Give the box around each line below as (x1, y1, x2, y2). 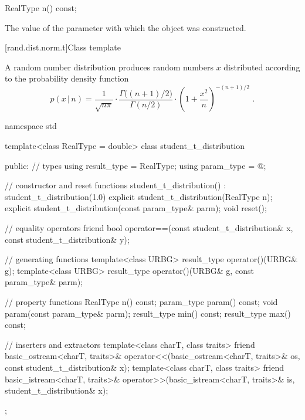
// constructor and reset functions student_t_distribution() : (5, 179, 226, 191)
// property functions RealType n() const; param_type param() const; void (5, 296, 278, 307)
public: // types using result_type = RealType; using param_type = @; (5, 159, 266, 171)
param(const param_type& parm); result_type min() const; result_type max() (5, 307, 291, 319)
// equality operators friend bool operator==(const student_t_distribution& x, (5, 222, 293, 234)
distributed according (223, 60, 300, 73)
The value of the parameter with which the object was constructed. (5, 21, 246, 33)
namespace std (5, 120, 57, 132)
